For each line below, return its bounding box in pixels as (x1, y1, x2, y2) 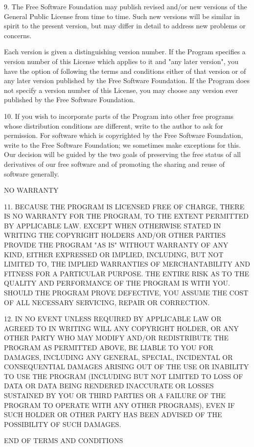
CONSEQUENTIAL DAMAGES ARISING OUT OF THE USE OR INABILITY (4, 361, 249, 372)
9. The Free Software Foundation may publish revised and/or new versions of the (4, 1, 247, 11)
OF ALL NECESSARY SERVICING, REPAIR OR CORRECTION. (4, 297, 210, 307)
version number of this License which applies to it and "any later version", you (4, 56, 239, 66)
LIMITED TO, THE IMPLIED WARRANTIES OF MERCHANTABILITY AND (4, 259, 251, 269)
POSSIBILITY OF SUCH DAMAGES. (4, 419, 121, 429)
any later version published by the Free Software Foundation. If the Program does (4, 75, 250, 86)
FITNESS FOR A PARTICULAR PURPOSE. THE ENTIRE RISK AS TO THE (4, 268, 249, 278)
